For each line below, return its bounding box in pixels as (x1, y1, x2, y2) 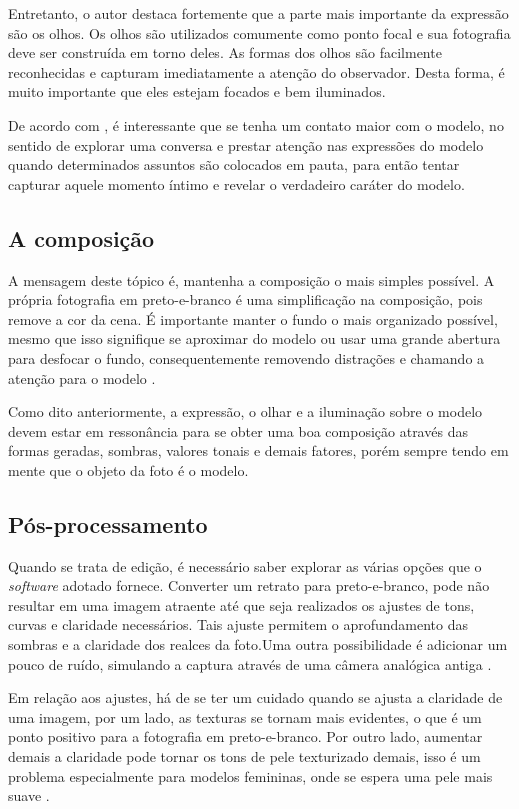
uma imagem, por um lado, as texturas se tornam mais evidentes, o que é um (8, 706, 482, 727)
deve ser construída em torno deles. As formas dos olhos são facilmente (8, 42, 442, 63)
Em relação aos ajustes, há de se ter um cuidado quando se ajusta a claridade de (8, 687, 503, 708)
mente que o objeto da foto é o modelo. (8, 459, 249, 480)
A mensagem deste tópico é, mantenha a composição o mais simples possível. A (8, 269, 495, 290)
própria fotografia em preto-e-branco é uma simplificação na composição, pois (8, 289, 483, 310)
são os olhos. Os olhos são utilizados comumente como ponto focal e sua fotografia (8, 22, 511, 43)
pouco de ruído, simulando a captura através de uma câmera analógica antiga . (8, 653, 492, 674)
